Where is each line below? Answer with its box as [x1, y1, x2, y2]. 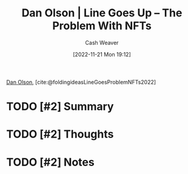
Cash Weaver [85, 39, 119, 46]
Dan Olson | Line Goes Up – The [21, 6, 183, 20]
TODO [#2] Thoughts [6, 127, 114, 141]
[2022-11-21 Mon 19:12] [72, 50, 132, 58]
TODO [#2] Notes [6, 155, 95, 169]
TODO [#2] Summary [6, 100, 114, 113]
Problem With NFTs [52, 19, 152, 33]
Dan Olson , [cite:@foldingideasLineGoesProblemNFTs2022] [6, 78, 156, 85]
